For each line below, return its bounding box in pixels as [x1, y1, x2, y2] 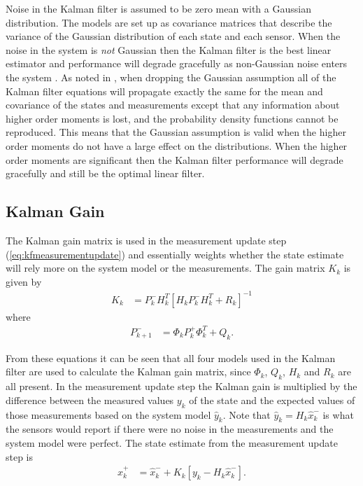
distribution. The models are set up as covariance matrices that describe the [6, 15, 332, 29]
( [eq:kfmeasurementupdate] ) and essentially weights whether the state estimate [6, 247, 344, 261]
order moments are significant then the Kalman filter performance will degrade [6, 152, 343, 167]
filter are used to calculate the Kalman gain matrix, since [6, 364, 251, 379]
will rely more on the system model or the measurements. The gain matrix [6, 261, 325, 275]
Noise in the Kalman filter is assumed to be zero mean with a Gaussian [6, 1, 311, 15]
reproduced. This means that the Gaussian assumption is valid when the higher [6, 125, 346, 139]
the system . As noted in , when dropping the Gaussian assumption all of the [6, 69, 336, 84]
